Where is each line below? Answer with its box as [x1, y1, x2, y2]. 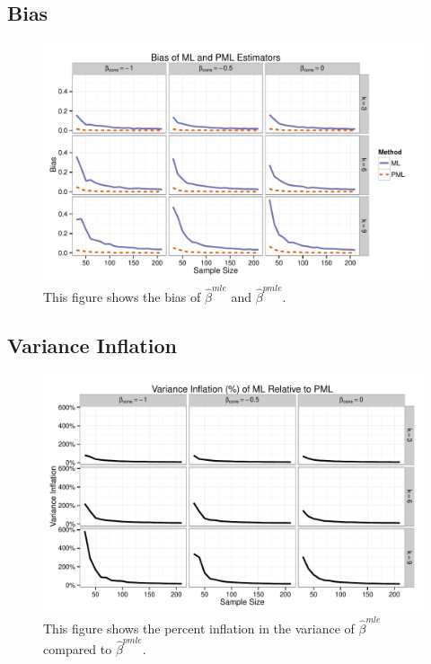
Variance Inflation [7, 331, 177, 359]
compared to [43, 639, 112, 658]
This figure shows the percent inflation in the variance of [43, 618, 355, 637]
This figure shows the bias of [43, 287, 201, 305]
